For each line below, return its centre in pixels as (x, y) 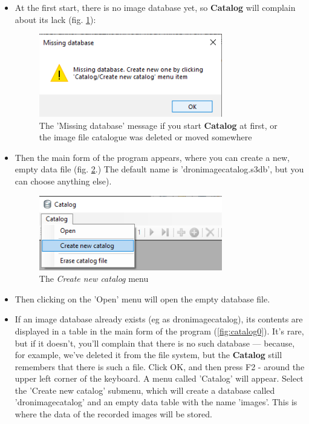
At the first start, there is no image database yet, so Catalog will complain (155, 7)
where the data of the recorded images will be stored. (113, 414)
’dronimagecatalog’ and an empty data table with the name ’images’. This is (156, 402)
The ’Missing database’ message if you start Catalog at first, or (158, 125)
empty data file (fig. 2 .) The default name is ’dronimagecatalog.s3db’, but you (159, 169)
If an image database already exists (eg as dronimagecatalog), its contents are (159, 319)
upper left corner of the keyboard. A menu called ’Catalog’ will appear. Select (159, 378)
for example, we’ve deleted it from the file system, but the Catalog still (148, 355)
